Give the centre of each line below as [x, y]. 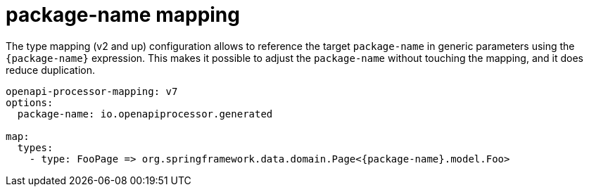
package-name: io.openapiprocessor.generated [145, 114]
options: [30, 102]
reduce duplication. [51, 70]
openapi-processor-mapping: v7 [92, 91]
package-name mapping [123, 15]
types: [35, 147]
